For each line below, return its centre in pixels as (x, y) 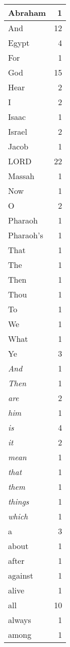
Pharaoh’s (26, 235)
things (19, 501)
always (20, 620)
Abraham (27, 13)
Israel (18, 131)
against (21, 575)
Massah (21, 176)
